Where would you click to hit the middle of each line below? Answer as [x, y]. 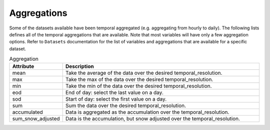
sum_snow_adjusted [36, 119]
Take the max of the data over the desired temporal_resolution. [139, 80]
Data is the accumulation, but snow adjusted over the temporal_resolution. [152, 119]
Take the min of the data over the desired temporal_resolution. [138, 86]
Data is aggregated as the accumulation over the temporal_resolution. [147, 112]
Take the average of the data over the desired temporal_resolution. [144, 73]
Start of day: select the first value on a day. [116, 99]
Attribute [23, 66]
